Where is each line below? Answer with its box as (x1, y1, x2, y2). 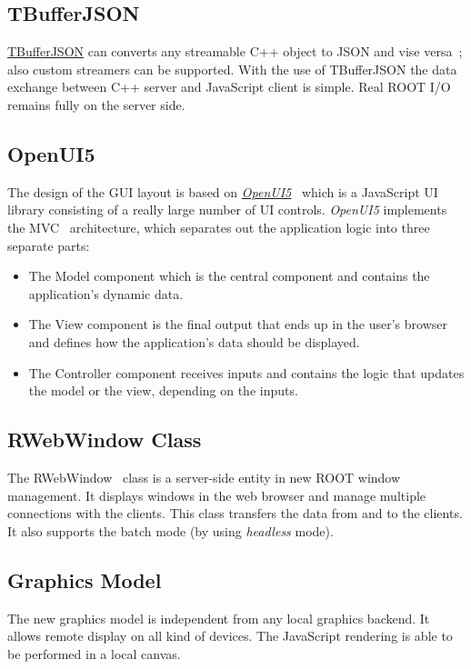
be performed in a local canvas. (7, 644, 181, 663)
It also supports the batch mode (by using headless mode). (7, 521, 334, 540)
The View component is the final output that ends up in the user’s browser (28, 315, 447, 334)
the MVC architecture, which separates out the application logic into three (7, 217, 430, 236)
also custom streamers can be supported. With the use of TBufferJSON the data (7, 59, 457, 78)
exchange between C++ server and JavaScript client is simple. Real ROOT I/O (7, 77, 451, 96)
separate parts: (7, 235, 90, 255)
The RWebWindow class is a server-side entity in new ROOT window (7, 467, 401, 486)
